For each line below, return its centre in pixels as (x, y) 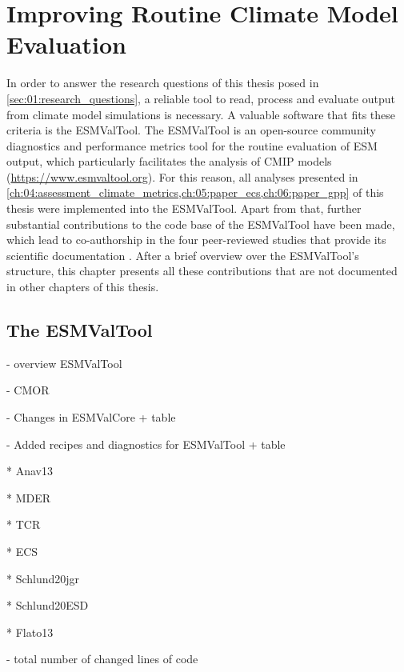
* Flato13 (30, 632)
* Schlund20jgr (43, 578)
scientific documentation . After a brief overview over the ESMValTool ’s (183, 255)
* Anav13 (30, 471)
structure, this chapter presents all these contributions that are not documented (202, 271)
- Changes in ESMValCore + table (91, 417)
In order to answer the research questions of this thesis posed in (163, 83)
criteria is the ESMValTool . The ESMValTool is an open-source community (192, 130)
